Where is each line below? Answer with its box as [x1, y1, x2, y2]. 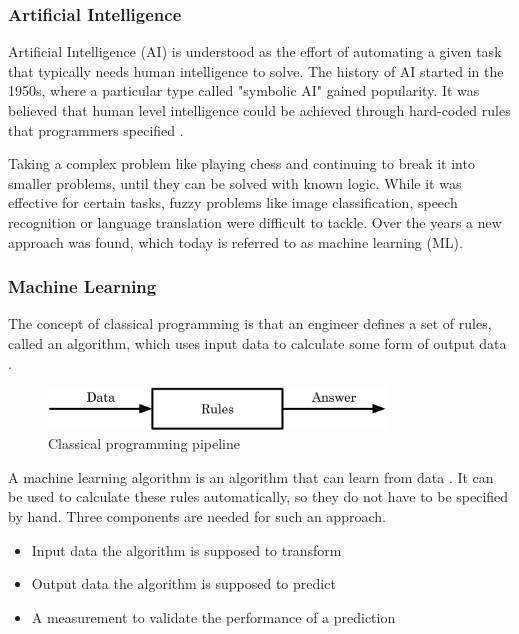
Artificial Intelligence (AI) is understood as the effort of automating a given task [8, 41, 502, 62]
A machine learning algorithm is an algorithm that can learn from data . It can [8, 466, 494, 487]
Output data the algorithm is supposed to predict [31, 573, 336, 594]
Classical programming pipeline [48, 433, 240, 454]
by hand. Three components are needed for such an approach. [8, 505, 386, 526]
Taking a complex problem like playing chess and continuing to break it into [8, 153, 475, 174]
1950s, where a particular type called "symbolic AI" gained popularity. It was [8, 80, 480, 101]
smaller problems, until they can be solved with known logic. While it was [8, 172, 462, 193]
